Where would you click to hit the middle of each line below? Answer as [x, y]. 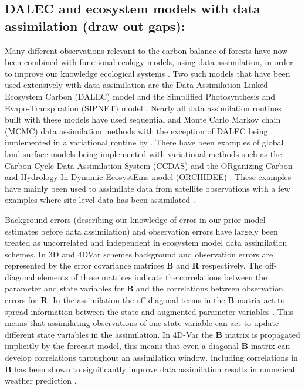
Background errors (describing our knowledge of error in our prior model [135, 219]
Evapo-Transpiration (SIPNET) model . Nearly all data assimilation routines [143, 108]
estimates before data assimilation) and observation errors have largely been [141, 231]
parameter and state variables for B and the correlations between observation [144, 288]
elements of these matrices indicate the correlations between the [152, 277]
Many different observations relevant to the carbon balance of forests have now [146, 50]
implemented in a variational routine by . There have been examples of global [144, 142]
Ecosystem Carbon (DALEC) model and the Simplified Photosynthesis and [140, 96]
